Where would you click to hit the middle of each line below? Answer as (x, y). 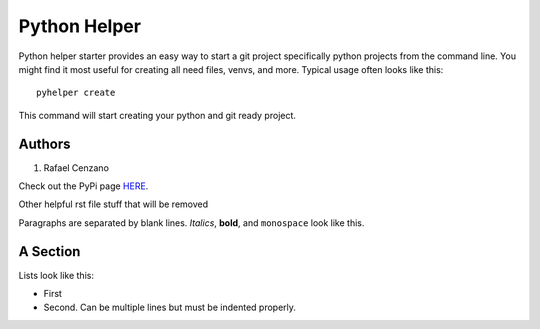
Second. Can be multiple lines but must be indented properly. (170, 307)
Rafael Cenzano (76, 167)
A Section (49, 251)
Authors (44, 143)
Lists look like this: (56, 275)
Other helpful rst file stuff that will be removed (113, 204)
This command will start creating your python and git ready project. (157, 115)
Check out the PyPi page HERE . (83, 186)
